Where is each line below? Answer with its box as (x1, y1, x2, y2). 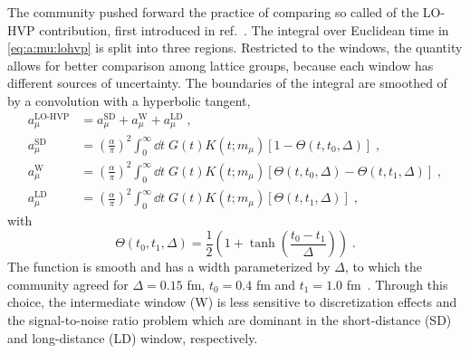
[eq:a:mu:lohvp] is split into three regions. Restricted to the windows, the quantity (7, 38, 463, 57)
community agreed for (7, 274, 129, 293)
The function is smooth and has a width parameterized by (7, 257, 331, 276)
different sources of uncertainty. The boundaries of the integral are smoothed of (7, 73, 447, 92)
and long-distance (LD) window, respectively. (7, 328, 258, 347)
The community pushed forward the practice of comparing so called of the (7, 3, 419, 21)
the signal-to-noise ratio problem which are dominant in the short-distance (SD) (7, 310, 452, 329)
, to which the (344, 257, 423, 276)
